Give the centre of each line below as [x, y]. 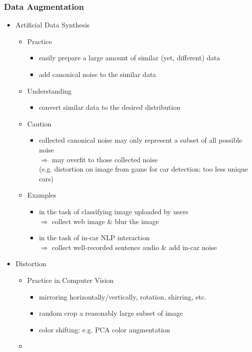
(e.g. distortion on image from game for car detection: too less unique [143, 169]
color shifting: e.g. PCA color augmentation [105, 329]
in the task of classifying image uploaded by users [114, 211]
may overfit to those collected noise [105, 159]
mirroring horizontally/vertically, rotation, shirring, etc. [123, 296]
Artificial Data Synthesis [53, 25]
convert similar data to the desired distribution [110, 107]
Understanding [49, 90]
